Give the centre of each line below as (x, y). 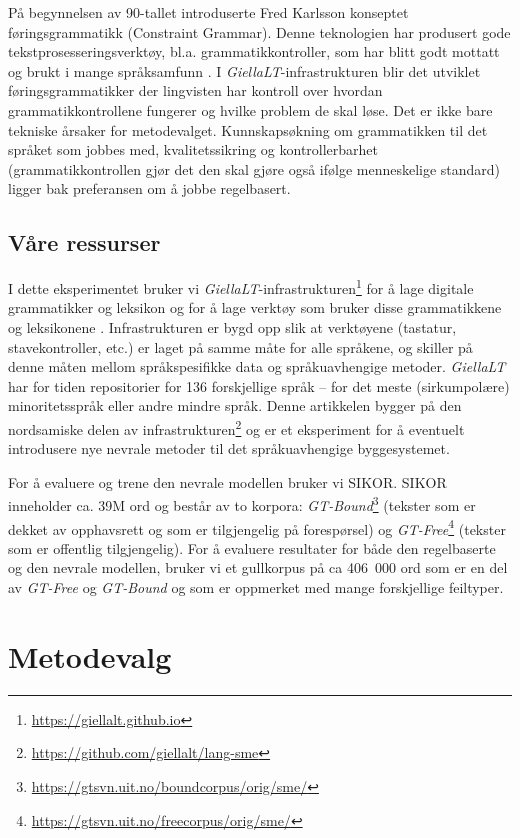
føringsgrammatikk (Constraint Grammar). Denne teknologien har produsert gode (259, 31)
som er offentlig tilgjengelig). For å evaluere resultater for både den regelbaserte (252, 547)
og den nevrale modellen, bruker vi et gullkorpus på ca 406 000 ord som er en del (258, 567)
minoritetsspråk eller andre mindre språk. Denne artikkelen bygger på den (235, 405)
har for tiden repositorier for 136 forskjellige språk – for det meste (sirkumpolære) (259, 385)
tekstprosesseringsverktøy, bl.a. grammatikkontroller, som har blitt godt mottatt (254, 51)
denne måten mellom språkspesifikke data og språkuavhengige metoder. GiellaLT (257, 366)
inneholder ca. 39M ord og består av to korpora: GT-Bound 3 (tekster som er (242, 504)
